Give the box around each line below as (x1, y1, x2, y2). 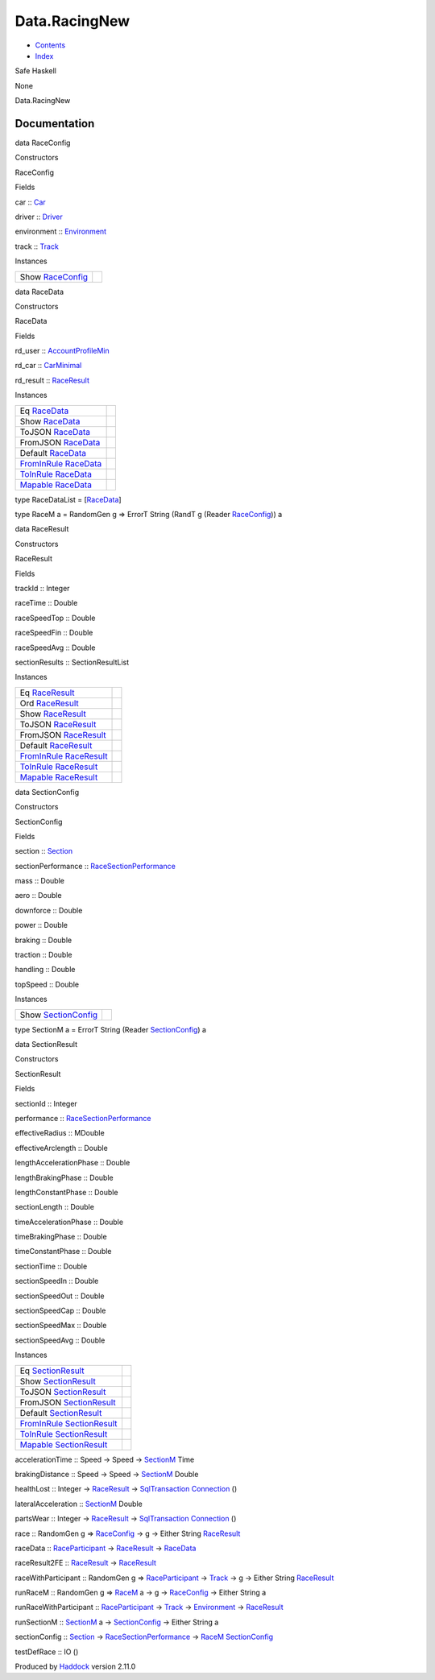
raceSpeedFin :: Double (14, 628, 93, 638)
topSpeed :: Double (14, 979, 80, 989)
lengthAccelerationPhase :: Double (14, 1158, 130, 1168)
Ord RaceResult (19, 697, 80, 709)
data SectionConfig (14, 787, 80, 797)
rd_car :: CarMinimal (14, 361, 82, 370)
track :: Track (14, 242, 60, 251)
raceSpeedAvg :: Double (14, 643, 96, 652)
